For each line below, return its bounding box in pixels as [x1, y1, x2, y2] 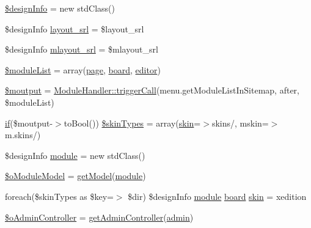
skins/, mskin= [211, 116, 269, 129]
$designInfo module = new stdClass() [5, 149, 145, 161]
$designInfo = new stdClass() [5, 2, 115, 14]
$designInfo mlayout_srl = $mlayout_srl [5, 43, 158, 56]
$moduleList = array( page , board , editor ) [5, 63, 161, 76]
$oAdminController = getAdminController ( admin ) [5, 210, 194, 223]
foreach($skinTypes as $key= [5, 189, 114, 202]
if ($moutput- [5, 116, 53, 129]
